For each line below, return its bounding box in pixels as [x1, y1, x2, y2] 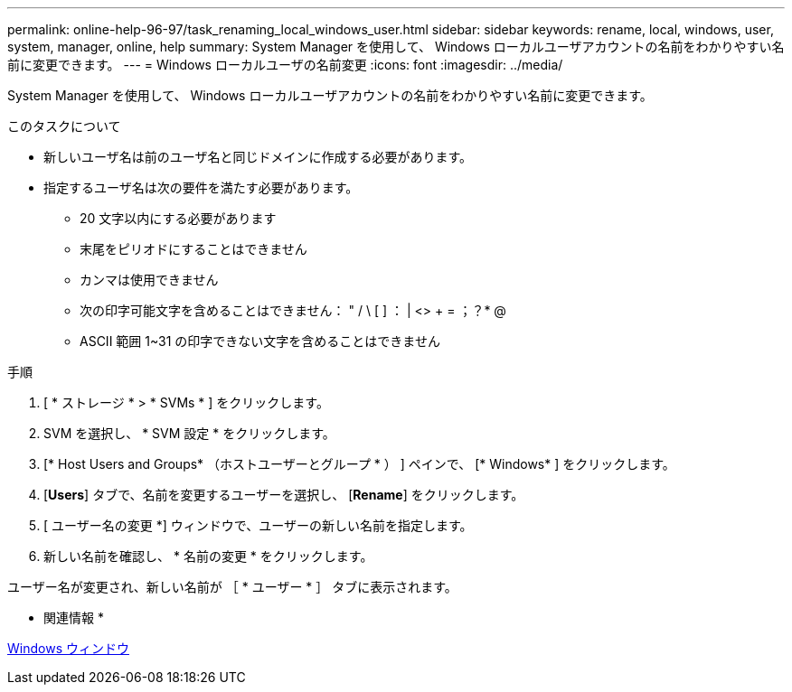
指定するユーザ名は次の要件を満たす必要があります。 [43, 180, 359, 195]
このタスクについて [7, 118, 121, 134]
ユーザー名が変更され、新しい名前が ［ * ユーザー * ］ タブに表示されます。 [7, 579, 457, 594]
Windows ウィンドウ [7, 641, 129, 656]
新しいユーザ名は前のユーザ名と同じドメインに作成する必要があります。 [43, 149, 473, 164]
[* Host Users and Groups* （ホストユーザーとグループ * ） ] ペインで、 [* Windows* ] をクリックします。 [43, 456, 675, 472]
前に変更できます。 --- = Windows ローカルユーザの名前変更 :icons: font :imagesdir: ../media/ [7, 57, 563, 72]
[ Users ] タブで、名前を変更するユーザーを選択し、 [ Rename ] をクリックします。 [43, 487, 524, 502]
